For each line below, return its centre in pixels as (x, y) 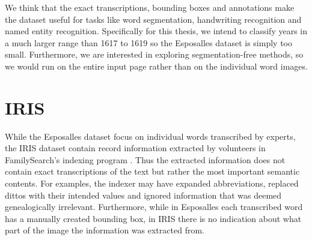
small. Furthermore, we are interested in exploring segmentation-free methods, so (154, 54)
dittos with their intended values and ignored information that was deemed (143, 195)
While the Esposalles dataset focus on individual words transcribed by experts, (150, 136)
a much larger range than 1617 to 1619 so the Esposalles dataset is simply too (148, 42)
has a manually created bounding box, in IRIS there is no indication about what (153, 218)
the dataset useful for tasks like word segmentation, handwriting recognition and (153, 19)
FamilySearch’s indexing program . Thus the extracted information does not (145, 159)
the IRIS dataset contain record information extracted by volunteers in (135, 148)
